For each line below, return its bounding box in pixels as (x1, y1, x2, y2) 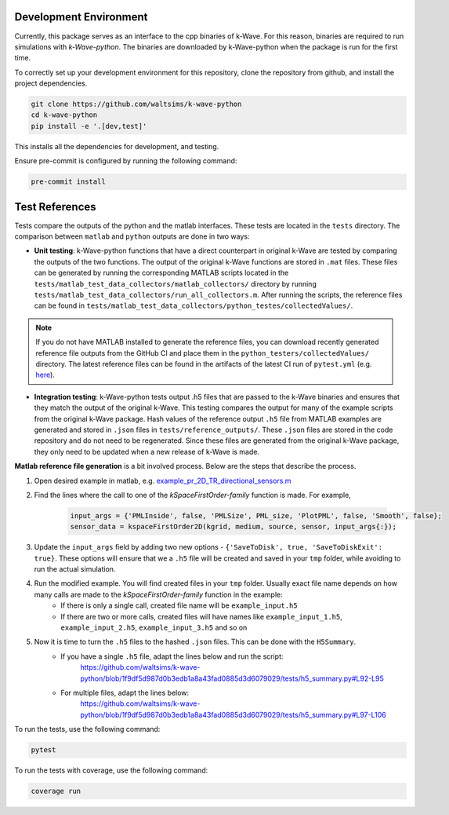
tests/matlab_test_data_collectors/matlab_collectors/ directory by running (34, 279, 317, 288)
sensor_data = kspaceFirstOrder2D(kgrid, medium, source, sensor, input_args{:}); (70, 522, 397, 532)
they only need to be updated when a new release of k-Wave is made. (34, 447, 260, 456)
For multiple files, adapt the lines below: (60, 688, 190, 697)
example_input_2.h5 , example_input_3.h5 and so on (60, 623, 248, 632)
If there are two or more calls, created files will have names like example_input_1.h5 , (60, 612, 342, 621)
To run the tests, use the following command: (14, 725, 161, 734)
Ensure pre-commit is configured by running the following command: (14, 156, 237, 166)
